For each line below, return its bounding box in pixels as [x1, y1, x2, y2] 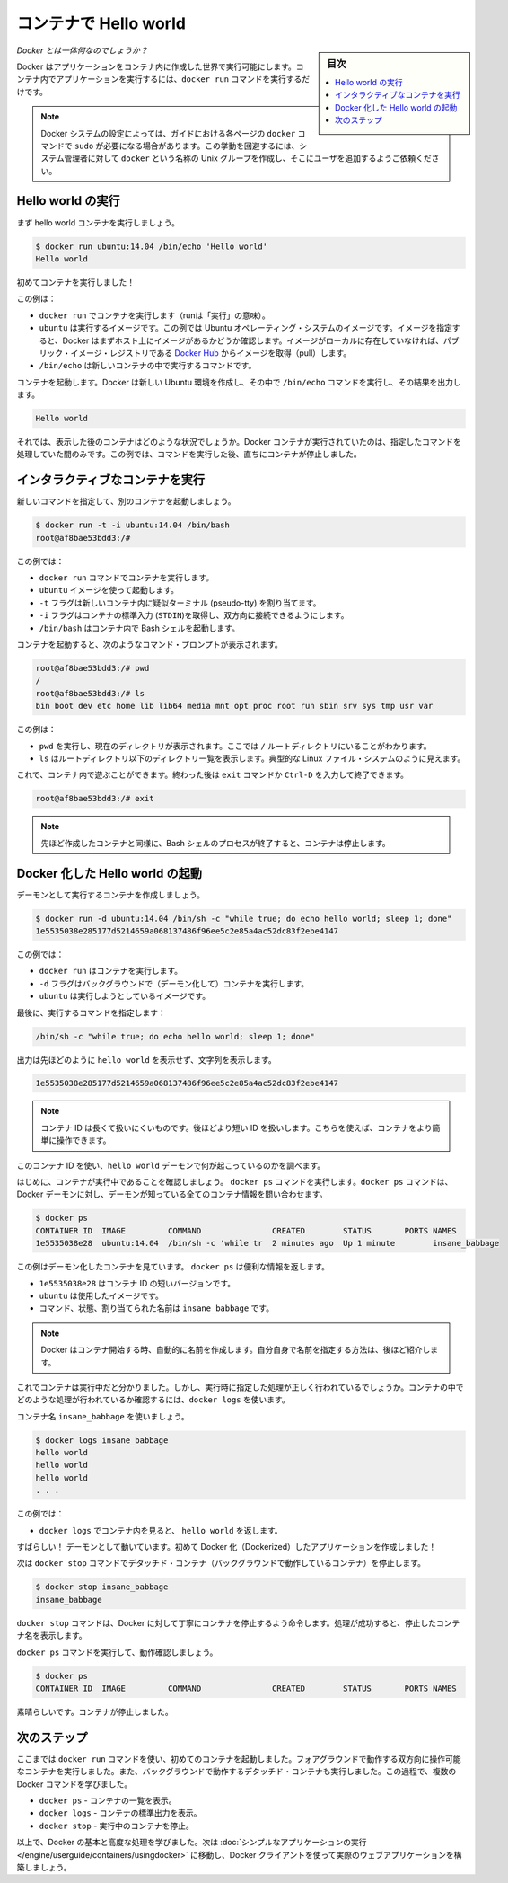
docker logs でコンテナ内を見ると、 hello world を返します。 [39, 1525, 283, 1535]
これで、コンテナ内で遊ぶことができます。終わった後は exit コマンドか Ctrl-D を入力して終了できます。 [16, 769, 408, 781]
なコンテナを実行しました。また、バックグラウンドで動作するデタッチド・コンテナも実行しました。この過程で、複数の [16, 1766, 457, 1777]
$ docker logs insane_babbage [35, 1435, 169, 1445]
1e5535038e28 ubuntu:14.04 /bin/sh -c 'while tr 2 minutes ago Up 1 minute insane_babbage [35, 1238, 500, 1249]
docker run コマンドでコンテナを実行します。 [39, 572, 215, 583]
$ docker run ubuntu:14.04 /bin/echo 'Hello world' [35, 241, 268, 252]
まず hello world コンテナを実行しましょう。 [16, 217, 180, 228]
